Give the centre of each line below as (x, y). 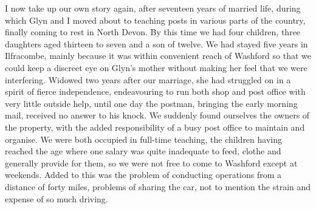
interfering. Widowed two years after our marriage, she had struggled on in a (148, 79)
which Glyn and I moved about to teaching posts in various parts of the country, (155, 20)
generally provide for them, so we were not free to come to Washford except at (151, 163)
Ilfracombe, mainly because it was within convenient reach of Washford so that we (158, 56)
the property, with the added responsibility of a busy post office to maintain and (155, 127)
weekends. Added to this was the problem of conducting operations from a (143, 175)
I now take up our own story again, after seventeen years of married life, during (153, 8)
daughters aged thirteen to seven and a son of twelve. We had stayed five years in (156, 43)
